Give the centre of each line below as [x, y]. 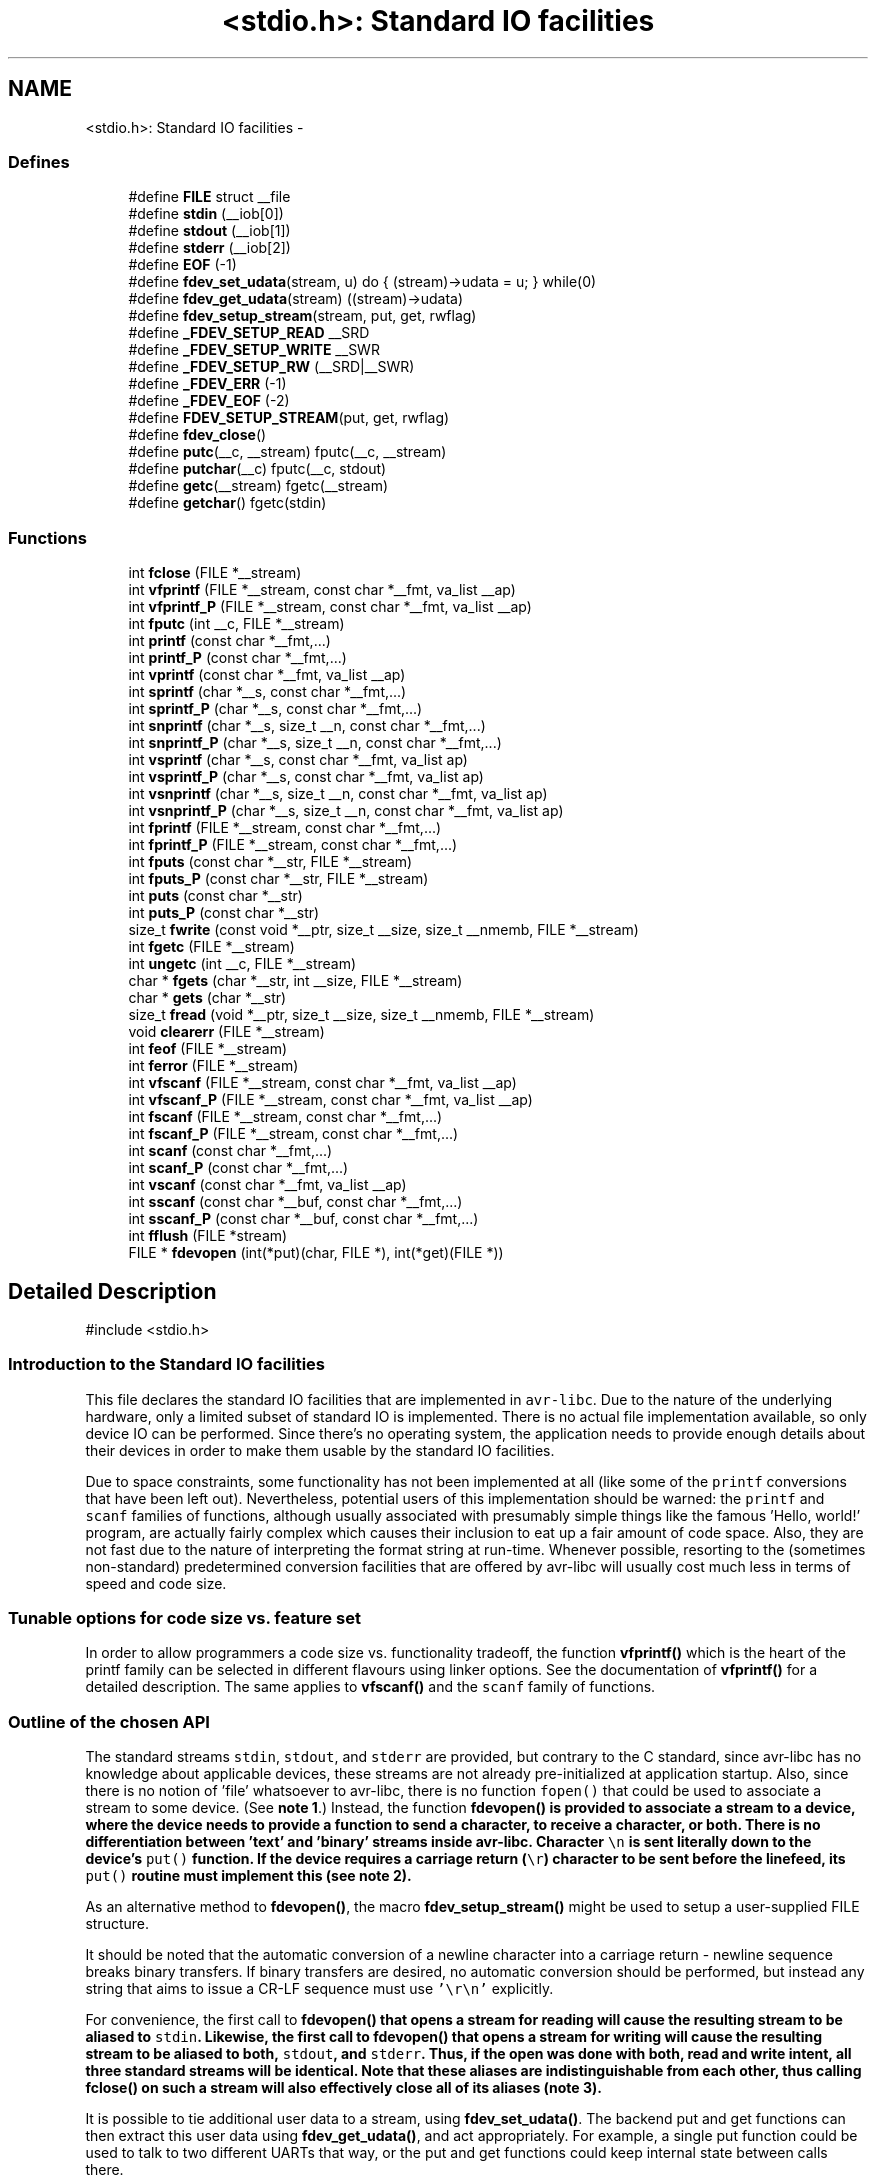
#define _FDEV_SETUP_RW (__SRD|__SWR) [271, 367]
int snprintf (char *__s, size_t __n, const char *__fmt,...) [307, 726]
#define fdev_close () [197, 435]
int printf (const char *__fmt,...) [229, 641]
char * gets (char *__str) [207, 998]
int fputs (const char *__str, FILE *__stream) [270, 862]
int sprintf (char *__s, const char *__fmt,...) [267, 692]
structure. [117, 1924]
